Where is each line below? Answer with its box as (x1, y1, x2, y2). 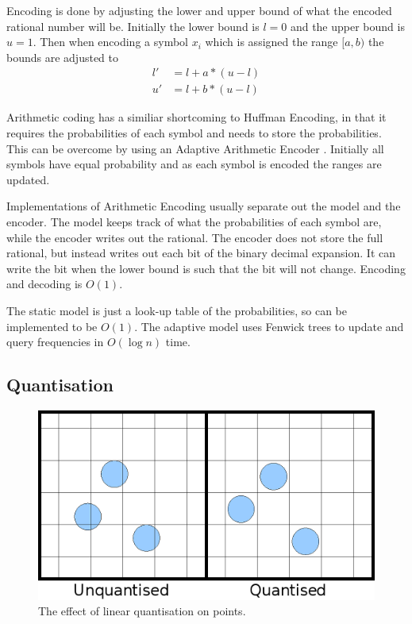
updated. (6, 171, 50, 187)
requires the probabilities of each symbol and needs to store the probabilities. (6, 125, 382, 141)
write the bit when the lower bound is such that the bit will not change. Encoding (6, 260, 406, 276)
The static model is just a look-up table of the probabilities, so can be (6, 302, 347, 318)
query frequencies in (6, 333, 104, 350)
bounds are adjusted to (6, 48, 118, 65)
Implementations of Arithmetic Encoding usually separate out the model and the (6, 198, 401, 214)
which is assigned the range (205, 33, 338, 50)
